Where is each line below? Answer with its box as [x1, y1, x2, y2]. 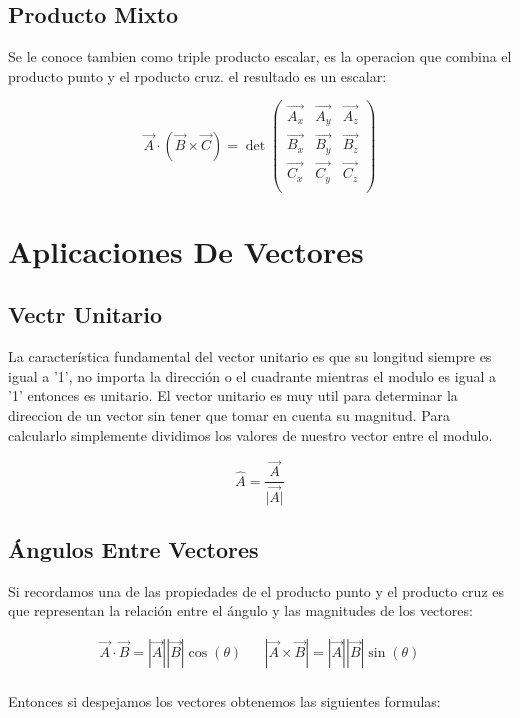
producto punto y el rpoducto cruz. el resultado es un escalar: [8, 65, 387, 86]
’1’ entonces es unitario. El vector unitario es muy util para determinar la [8, 385, 458, 406]
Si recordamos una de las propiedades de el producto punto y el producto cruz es [8, 580, 504, 601]
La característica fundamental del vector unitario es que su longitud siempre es [8, 346, 492, 367]
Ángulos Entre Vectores [8, 533, 259, 564]
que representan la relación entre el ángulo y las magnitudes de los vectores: [8, 600, 473, 621]
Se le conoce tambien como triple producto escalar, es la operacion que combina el [8, 46, 512, 67]
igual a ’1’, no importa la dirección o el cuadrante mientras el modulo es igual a [8, 365, 496, 386]
